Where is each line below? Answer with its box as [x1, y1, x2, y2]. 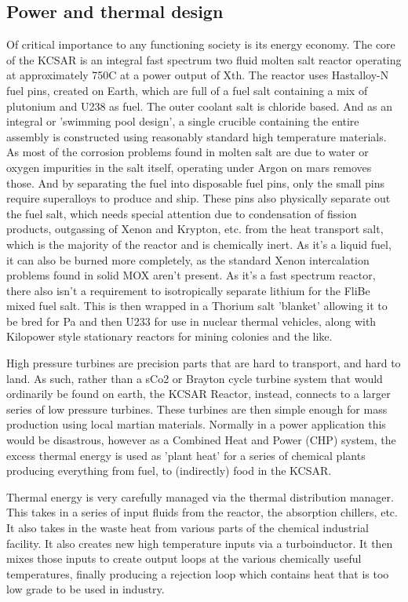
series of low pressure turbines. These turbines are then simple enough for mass [6, 400, 388, 417]
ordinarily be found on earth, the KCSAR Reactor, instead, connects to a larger [6, 385, 391, 402]
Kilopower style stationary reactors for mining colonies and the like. [6, 328, 333, 345]
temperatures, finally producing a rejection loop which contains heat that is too [6, 565, 389, 582]
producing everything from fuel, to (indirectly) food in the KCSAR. [6, 462, 332, 479]
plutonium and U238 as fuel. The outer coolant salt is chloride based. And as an [6, 97, 393, 114]
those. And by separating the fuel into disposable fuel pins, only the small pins [6, 174, 385, 191]
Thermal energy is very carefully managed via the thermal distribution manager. [6, 488, 394, 505]
